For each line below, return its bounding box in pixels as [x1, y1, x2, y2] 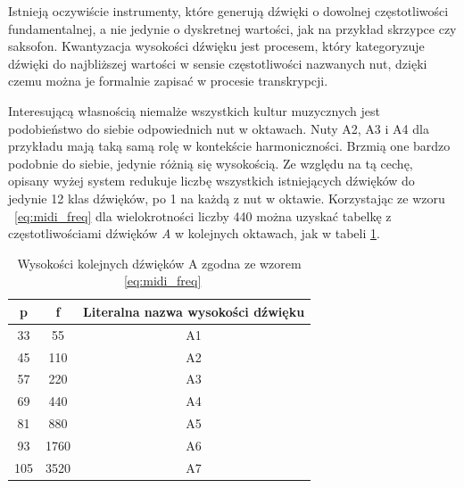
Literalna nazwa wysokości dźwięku [83, 302, 305, 320]
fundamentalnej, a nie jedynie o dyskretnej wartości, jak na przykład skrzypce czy [8, 19, 457, 37]
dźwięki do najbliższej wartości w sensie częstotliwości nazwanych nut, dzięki [8, 54, 427, 72]
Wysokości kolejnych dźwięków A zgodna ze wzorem [17, 253, 302, 272]
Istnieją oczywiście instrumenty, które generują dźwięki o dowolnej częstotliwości [8, 2, 449, 20]
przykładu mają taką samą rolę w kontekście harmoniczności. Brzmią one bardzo [8, 136, 451, 155]
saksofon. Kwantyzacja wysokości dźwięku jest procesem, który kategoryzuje [8, 37, 425, 55]
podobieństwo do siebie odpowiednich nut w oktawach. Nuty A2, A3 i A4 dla [8, 119, 429, 137]
